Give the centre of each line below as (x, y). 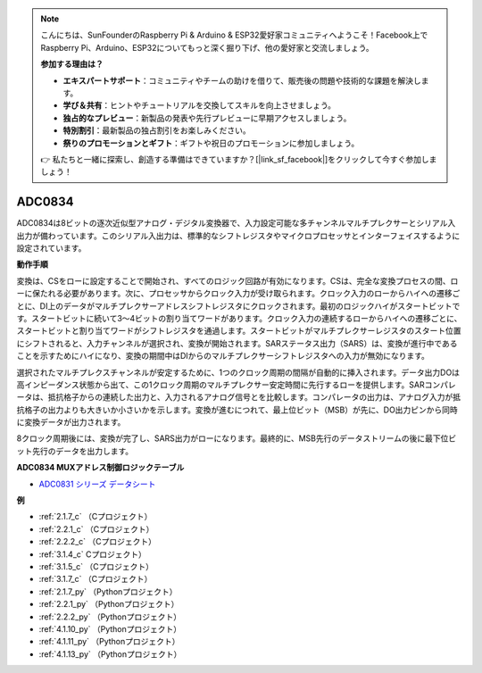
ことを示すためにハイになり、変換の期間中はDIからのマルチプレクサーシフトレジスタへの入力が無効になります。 (223, 356)
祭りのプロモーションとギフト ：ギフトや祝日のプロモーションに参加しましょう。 (211, 143)
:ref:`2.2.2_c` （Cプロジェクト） (97, 542)
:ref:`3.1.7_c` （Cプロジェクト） (96, 579)
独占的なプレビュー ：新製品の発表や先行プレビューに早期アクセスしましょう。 (207, 118)
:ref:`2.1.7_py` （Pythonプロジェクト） (108, 591)
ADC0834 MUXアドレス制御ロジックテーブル (100, 468)
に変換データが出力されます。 (71, 422)
